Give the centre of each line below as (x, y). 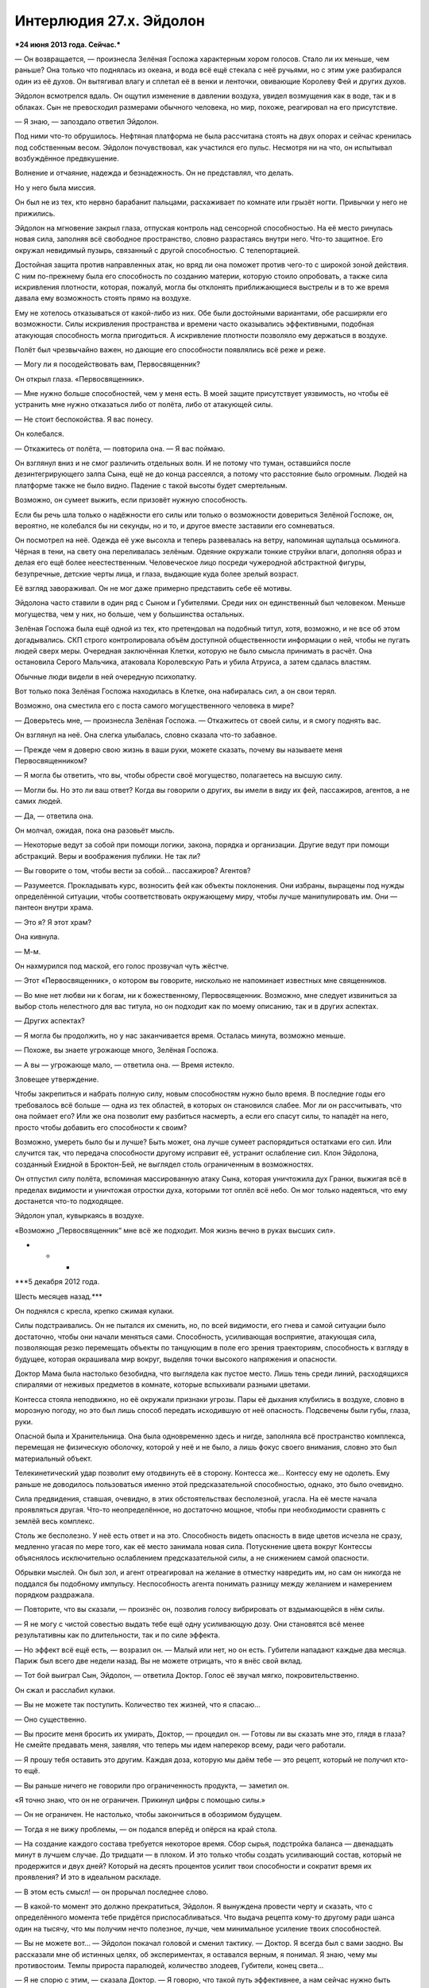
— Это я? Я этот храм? (53, 922)
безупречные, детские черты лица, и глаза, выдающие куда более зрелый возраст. (157, 573)
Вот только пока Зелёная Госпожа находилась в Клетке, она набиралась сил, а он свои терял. (176, 691)
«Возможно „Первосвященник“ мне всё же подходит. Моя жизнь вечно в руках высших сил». (175, 1230)
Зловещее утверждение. (57, 1079)
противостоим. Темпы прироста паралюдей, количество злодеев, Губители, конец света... (169, 1965)
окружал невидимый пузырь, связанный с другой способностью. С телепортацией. (157, 250)
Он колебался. (39, 434)
